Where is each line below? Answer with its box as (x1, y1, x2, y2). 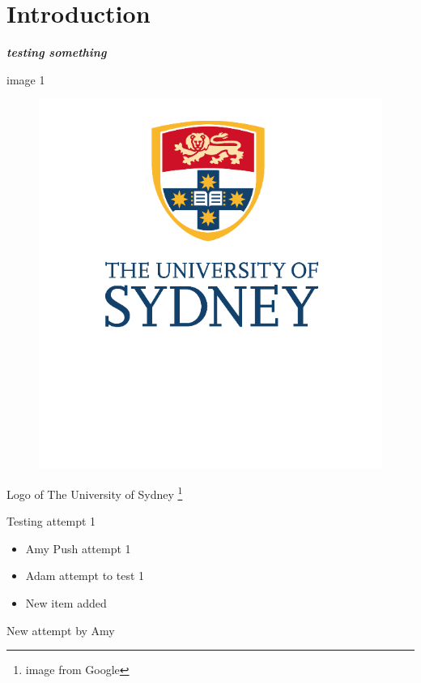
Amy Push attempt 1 (25, 539, 131, 556)
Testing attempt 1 (6, 513, 96, 530)
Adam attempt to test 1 (25, 567, 145, 584)
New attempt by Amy (6, 621, 115, 638)
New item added (25, 595, 107, 612)
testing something (6, 44, 107, 61)
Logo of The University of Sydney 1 (6, 483, 183, 502)
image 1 (6, 71, 45, 88)
